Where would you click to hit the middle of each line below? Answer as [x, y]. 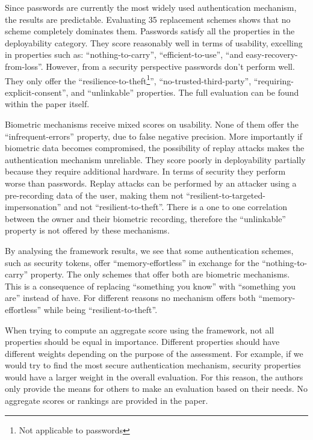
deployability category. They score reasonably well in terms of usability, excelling [154, 42]
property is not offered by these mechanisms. [87, 230]
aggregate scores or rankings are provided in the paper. [107, 401]
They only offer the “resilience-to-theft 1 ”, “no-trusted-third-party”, [128, 79]
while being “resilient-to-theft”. [101, 309]
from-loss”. [24, 66]
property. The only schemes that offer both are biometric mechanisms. [160, 274]
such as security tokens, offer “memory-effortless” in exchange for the [132, 262]
